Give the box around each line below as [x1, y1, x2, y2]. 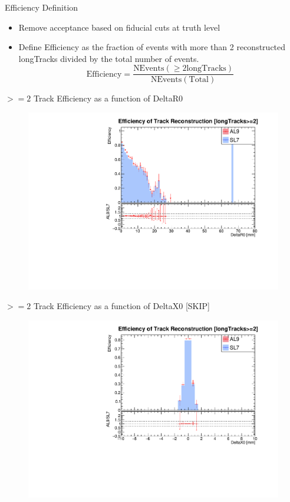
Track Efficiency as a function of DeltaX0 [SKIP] [33, 300, 210, 312]
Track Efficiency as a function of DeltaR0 [33, 92, 183, 104]
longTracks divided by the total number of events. [18, 52, 199, 64]
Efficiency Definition [5, 1, 78, 13]
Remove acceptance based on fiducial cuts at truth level [18, 21, 220, 33]
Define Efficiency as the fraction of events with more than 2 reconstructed [18, 41, 286, 53]
